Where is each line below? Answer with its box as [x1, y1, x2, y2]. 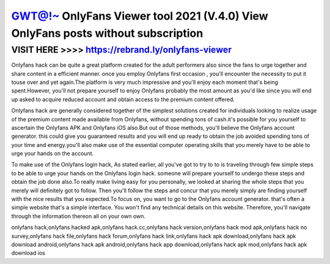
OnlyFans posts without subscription [11, 26, 204, 40]
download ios [11, 249, 45, 257]
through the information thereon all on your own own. [11, 212, 146, 220]
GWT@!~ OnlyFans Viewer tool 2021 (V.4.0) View [11, 9, 268, 23]
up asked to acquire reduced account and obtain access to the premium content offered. [11, 96, 235, 103]
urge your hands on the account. [11, 150, 94, 157]
